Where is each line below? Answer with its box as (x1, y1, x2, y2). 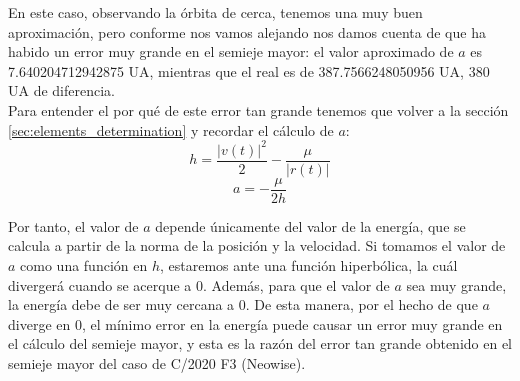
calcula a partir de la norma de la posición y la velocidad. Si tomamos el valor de (8, 235, 506, 256)
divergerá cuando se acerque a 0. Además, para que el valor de (8, 274, 390, 295)
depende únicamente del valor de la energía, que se (155, 215, 466, 236)
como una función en (20, 254, 148, 275)
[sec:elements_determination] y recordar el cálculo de (8, 119, 334, 140)
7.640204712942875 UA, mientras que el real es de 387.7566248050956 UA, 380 (8, 60, 490, 81)
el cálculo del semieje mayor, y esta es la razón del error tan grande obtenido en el (8, 333, 513, 354)
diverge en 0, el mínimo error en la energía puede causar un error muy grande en (8, 313, 503, 334)
